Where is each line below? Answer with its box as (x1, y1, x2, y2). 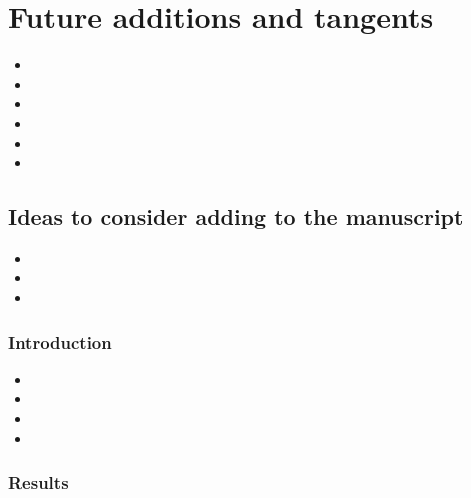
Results (8, 470, 69, 495)
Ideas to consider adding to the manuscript (8, 201, 464, 232)
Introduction (8, 329, 112, 354)
